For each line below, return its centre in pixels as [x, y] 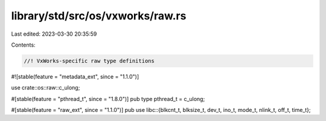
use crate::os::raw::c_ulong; [46, 88]
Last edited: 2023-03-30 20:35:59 [54, 34]
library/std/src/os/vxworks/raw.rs [99, 16]
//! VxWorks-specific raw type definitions [89, 61]
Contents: [23, 45]
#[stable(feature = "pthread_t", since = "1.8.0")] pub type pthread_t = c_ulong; [108, 99]
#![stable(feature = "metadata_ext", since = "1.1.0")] [75, 76]
